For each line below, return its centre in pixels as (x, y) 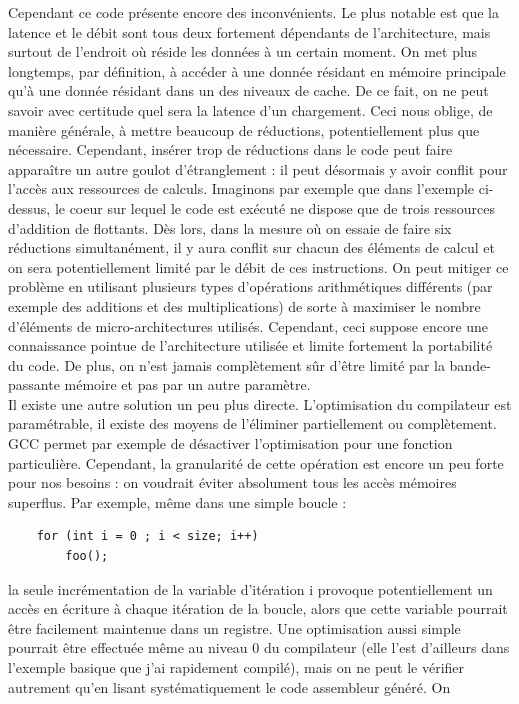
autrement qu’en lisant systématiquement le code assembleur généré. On (229, 686)
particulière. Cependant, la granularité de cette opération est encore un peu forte (256, 462)
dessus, (29, 207)
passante (34, 384)
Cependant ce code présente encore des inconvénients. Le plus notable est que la (253, 12)
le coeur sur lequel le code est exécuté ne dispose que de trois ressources (275, 207)
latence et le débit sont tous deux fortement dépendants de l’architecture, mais (249, 31)
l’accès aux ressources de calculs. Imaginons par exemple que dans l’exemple (241, 188)
